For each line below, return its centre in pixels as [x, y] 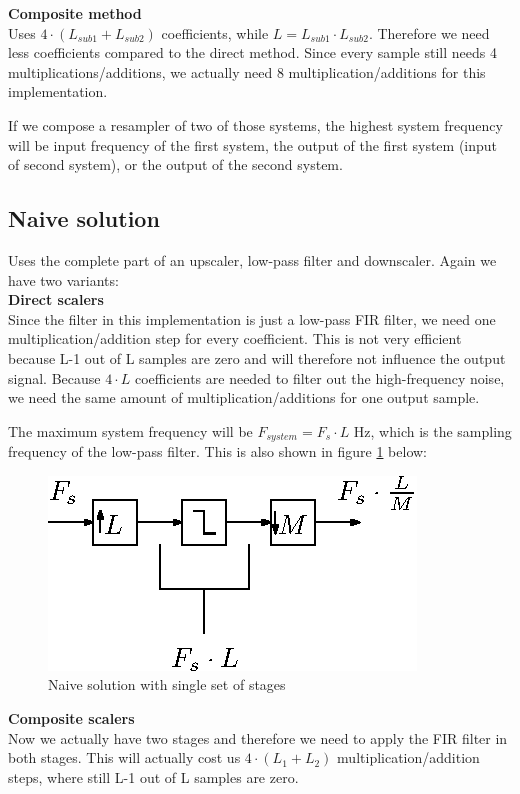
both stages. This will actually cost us [124, 757]
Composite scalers [71, 717]
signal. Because [54, 377]
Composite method [75, 13]
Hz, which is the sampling [432, 430]
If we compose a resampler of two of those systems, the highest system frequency [255, 124]
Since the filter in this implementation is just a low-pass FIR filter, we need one [252, 318]
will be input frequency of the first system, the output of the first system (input [253, 144]
